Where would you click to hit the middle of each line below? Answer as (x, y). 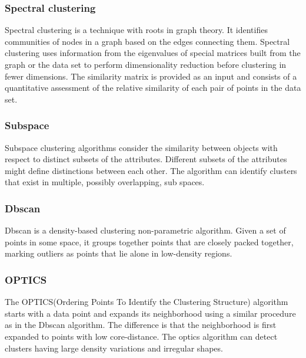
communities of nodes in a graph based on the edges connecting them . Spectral (147, 41)
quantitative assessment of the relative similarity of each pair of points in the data (153, 88)
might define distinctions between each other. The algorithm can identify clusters (151, 170)
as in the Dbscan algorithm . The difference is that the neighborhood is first (141, 325)
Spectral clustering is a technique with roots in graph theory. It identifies (136, 30)
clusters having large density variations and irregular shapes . (114, 348)
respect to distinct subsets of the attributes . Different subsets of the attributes (146, 159)
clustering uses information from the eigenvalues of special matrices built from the (153, 53)
